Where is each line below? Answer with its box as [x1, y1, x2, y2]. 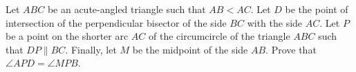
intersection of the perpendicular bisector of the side [6, 15, 227, 29]
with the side [247, 15, 303, 29]
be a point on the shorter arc [6, 29, 129, 43]
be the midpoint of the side [132, 42, 248, 56]
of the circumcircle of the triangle [148, 29, 290, 43]
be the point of [285, 2, 348, 16]
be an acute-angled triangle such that [47, 2, 206, 16]
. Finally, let [65, 42, 117, 56]
